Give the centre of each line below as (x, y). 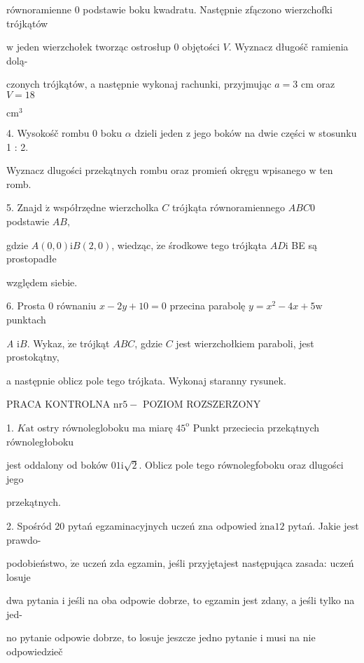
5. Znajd (24, 207)
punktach (26, 319)
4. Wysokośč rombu (48, 133)
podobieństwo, (37, 563)
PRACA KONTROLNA (58, 404)
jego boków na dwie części (249, 133)
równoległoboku (40, 441)
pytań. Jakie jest (323, 525)
